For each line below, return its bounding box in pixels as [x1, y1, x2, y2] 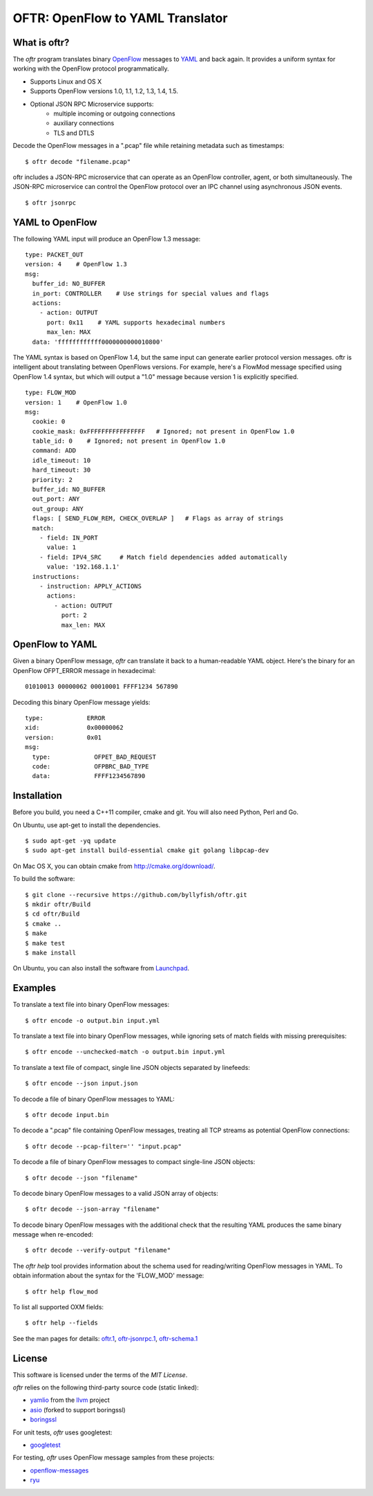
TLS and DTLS [53, 129, 95, 137]
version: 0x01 [25, 733, 102, 741]
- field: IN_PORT [39, 533, 98, 542]
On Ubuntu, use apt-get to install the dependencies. [12, 820, 161, 829]
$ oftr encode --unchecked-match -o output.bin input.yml [25, 1048, 226, 1056]
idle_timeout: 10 [32, 456, 91, 464]
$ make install [25, 948, 77, 957]
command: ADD [32, 447, 77, 454]
